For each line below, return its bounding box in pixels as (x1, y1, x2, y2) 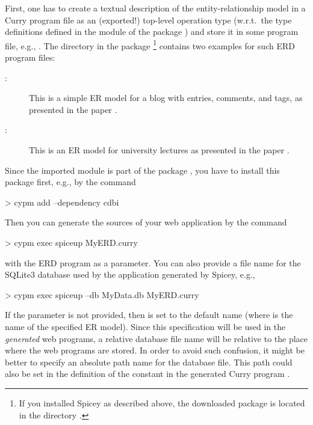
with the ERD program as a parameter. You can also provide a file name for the (5, 256, 301, 269)
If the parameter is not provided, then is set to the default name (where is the (5, 308, 293, 321)
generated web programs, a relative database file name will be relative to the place (5, 332, 308, 344)
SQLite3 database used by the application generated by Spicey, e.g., (5, 268, 255, 281)
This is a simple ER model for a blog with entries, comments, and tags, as (29, 91, 303, 104)
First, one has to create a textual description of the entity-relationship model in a (5, 2, 306, 14)
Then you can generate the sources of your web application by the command (5, 216, 287, 228)
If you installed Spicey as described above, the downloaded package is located (19, 396, 305, 409)
